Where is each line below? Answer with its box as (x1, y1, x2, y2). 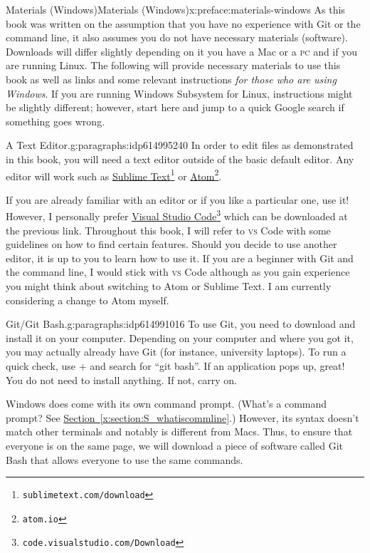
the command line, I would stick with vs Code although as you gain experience (6, 264, 350, 279)
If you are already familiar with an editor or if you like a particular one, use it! (6, 192, 349, 207)
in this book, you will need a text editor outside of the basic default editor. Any (6, 151, 354, 166)
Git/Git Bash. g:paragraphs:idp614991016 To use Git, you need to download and (6, 316, 356, 331)
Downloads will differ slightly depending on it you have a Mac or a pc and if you (6, 43, 357, 58)
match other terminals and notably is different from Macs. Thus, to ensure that (6, 424, 353, 439)
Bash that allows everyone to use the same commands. (6, 452, 243, 467)
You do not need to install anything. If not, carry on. (6, 372, 237, 387)
